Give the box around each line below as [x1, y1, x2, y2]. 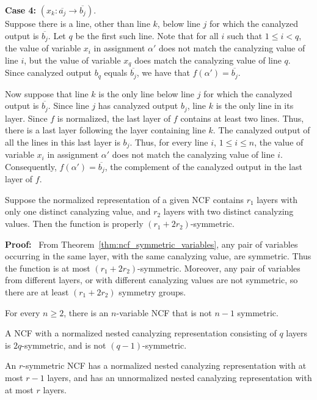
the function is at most [5, 261, 90, 274]
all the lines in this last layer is [5, 135, 120, 148]
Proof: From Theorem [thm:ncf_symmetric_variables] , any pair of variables [5, 237, 298, 250]
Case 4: [5, 4, 37, 16]
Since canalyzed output [5, 66, 92, 79]
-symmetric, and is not [21, 338, 106, 351]
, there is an [64, 306, 109, 319]
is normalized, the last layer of [57, 111, 171, 124]
